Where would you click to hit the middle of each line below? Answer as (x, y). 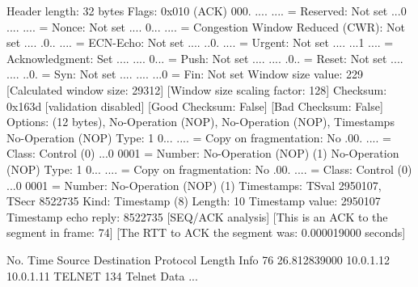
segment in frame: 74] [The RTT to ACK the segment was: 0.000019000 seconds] (206, 232)
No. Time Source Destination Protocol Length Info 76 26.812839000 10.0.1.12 (198, 259)
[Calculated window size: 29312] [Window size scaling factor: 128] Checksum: (197, 89)
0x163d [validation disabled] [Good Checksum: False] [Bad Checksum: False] (195, 106)
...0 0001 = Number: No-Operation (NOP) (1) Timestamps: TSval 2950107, (194, 185)
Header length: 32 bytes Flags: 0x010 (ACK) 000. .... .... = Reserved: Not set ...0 (207, 11)
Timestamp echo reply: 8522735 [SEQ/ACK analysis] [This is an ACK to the (197, 216)
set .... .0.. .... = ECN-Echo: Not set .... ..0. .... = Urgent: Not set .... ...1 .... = (200, 42)
